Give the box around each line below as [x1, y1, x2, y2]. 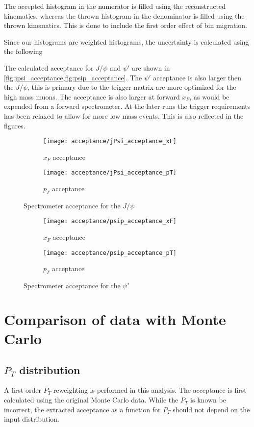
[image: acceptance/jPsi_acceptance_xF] [43, 138, 177, 145]
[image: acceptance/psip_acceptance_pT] [43, 249, 177, 256]
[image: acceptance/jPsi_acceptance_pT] [43, 169, 177, 176]
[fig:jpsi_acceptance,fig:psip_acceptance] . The [4, 72, 142, 82]
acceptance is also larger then [153, 72, 242, 82]
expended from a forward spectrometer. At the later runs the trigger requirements [4, 101, 251, 111]
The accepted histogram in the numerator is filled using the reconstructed [4, 1, 226, 11]
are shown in [132, 62, 170, 73]
